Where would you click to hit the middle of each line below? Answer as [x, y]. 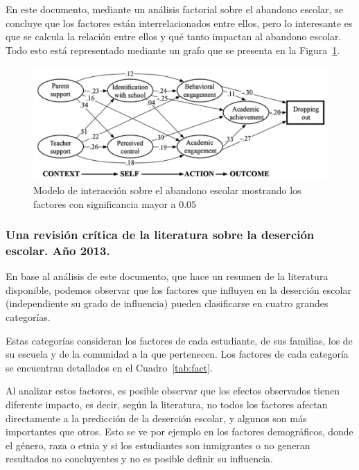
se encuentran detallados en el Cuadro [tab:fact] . [109, 367]
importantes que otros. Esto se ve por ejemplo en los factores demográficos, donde [179, 432]
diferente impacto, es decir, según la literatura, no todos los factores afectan [167, 404]
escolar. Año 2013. [58, 250]
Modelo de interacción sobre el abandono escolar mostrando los [167, 190]
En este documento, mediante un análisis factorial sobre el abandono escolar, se [174, 9]
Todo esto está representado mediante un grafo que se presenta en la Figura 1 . [173, 50]
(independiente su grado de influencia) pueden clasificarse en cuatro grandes [167, 303]
